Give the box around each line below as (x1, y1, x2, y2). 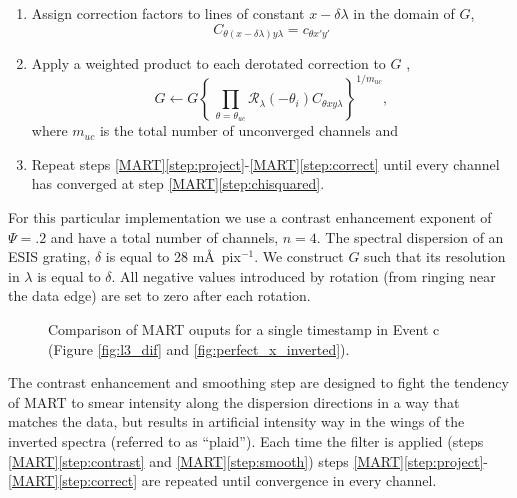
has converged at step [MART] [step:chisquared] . (31, 173, 325, 194)
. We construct (254, 246, 344, 267)
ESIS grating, (8, 246, 91, 267)
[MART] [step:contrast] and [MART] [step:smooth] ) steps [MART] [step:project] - (8, 450, 489, 471)
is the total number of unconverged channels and (99, 120, 399, 141)
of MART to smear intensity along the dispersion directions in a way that (8, 391, 460, 412)
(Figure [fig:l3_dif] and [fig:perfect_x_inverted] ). (48, 338, 350, 359)
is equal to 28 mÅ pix (105, 246, 241, 267)
